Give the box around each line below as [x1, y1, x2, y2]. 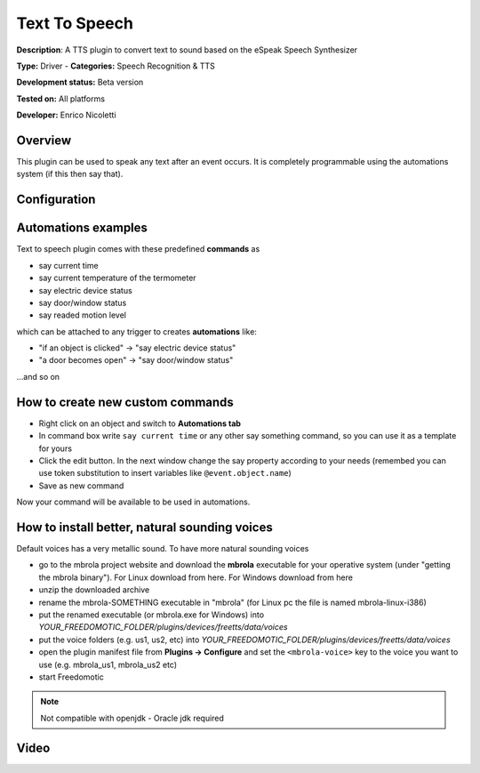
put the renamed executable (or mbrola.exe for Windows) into [38, 609, 265, 620]
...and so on [16, 371, 60, 382]
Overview [16, 133, 72, 148]
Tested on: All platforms [16, 93, 106, 104]
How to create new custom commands [16, 394, 235, 409]
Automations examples [16, 221, 148, 236]
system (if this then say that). [16, 169, 124, 180]
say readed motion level [38, 310, 126, 320]
